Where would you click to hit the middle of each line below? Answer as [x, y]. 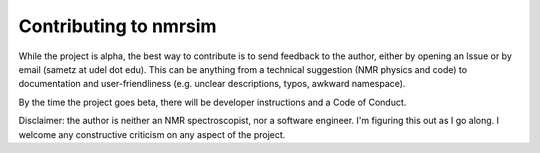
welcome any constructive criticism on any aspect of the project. [152, 134]
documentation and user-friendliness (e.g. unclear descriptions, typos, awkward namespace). [212, 84]
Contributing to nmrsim [117, 26]
